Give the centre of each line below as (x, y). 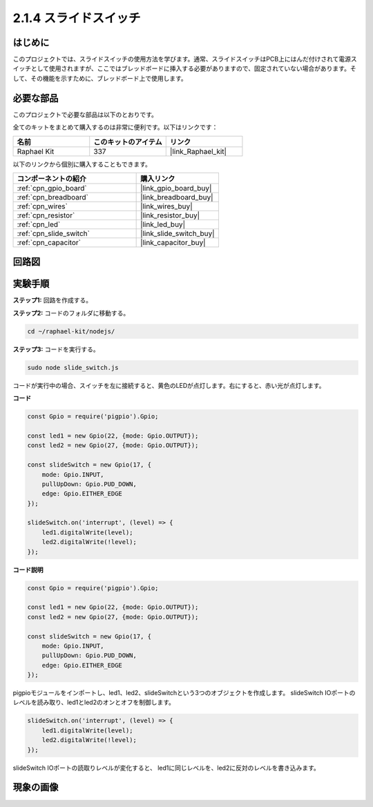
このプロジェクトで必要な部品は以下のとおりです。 (85, 115)
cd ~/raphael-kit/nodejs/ (71, 331)
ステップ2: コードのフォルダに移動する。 (71, 313)
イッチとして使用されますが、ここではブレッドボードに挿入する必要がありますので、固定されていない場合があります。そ (184, 68)
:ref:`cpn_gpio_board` (52, 188)
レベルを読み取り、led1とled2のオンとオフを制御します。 (94, 702)
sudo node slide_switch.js (73, 367)
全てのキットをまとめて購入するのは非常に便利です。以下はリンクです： (115, 127)
